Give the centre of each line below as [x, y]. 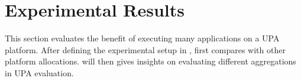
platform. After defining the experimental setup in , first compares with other [145, 49]
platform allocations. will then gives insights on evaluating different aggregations [150, 61]
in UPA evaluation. [39, 72]
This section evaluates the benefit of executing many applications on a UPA [142, 38]
